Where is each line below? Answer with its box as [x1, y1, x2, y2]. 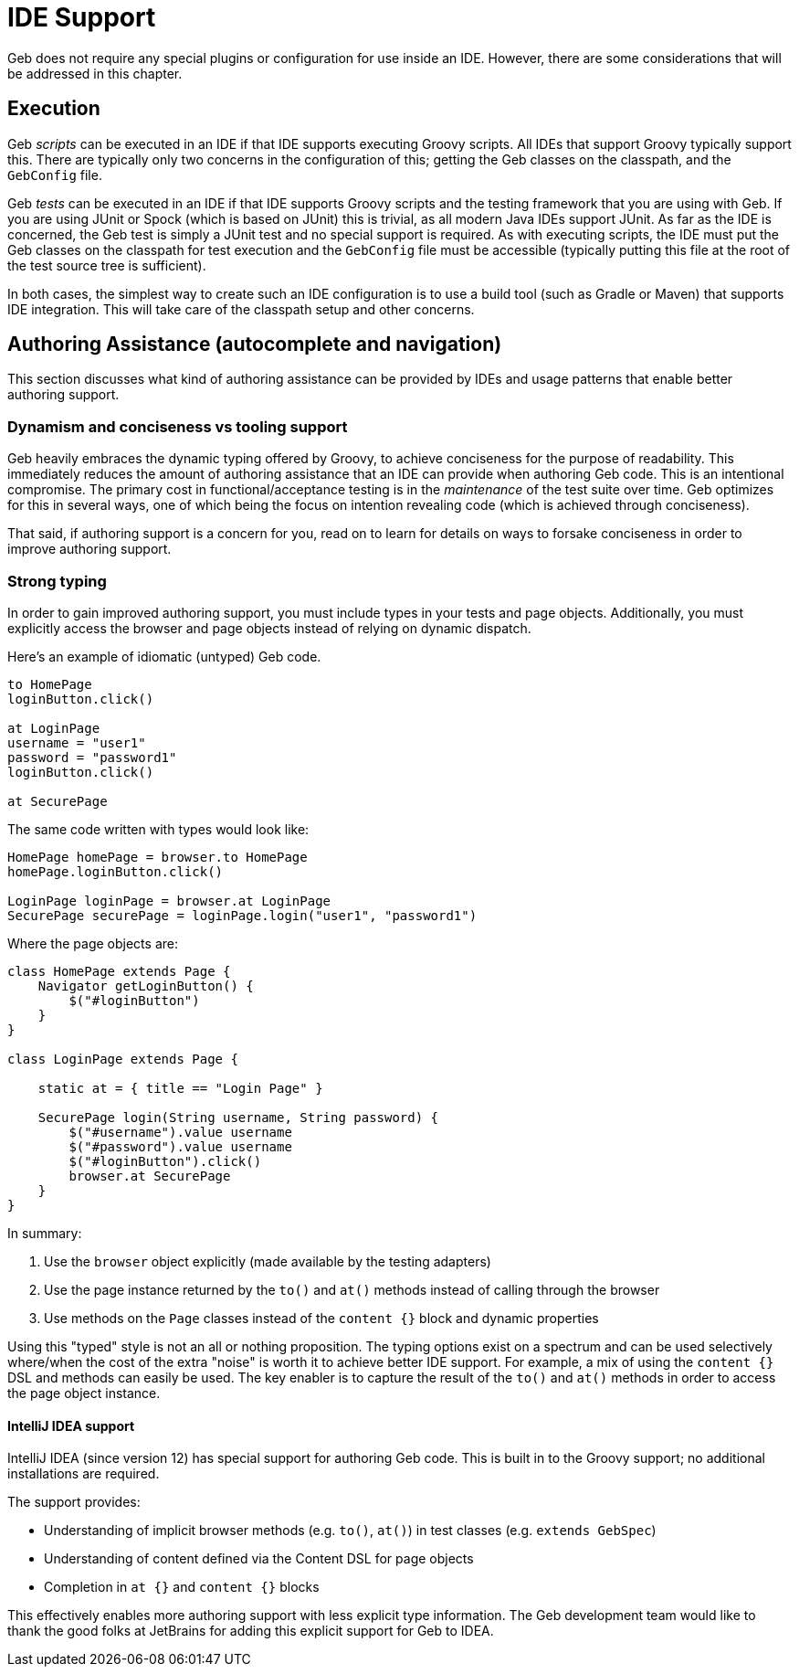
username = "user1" [7, 735, 146, 750]
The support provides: [7, 1494, 141, 1510]
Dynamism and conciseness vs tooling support [7, 417, 348, 436]
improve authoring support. [7, 541, 172, 557]
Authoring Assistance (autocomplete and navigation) [7, 333, 502, 356]
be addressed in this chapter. [7, 65, 183, 81]
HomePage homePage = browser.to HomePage [7, 849, 308, 864]
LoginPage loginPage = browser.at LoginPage [7, 893, 331, 908]
